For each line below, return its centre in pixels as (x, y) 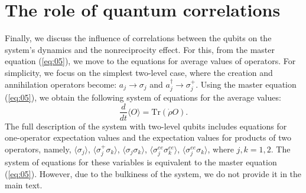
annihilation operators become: (61, 84)
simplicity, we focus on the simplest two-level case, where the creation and (139, 72)
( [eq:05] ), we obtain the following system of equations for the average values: (143, 97)
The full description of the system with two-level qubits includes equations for (146, 126)
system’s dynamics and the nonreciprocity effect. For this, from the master (140, 49)
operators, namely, (38, 149)
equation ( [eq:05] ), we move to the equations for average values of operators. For (150, 61)
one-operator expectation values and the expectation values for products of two (148, 137)
